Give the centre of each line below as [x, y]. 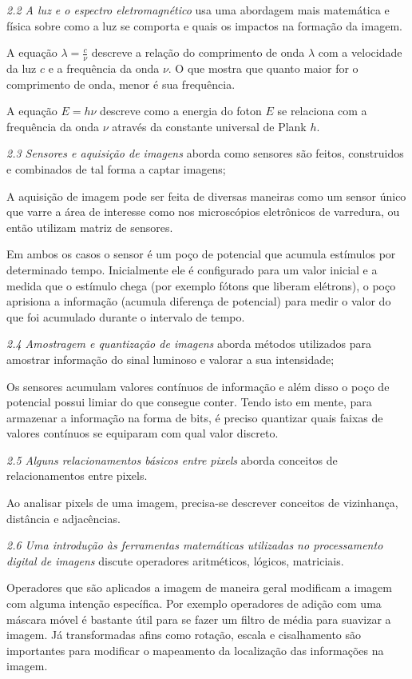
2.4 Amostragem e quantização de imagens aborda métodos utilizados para [189, 343]
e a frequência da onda [104, 68]
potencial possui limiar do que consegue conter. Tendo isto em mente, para [189, 402]
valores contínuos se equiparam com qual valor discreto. [143, 433]
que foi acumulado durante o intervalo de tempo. [126, 316]
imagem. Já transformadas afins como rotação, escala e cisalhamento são [184, 635]
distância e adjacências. [63, 518]
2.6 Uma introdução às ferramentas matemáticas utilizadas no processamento [195, 545]
